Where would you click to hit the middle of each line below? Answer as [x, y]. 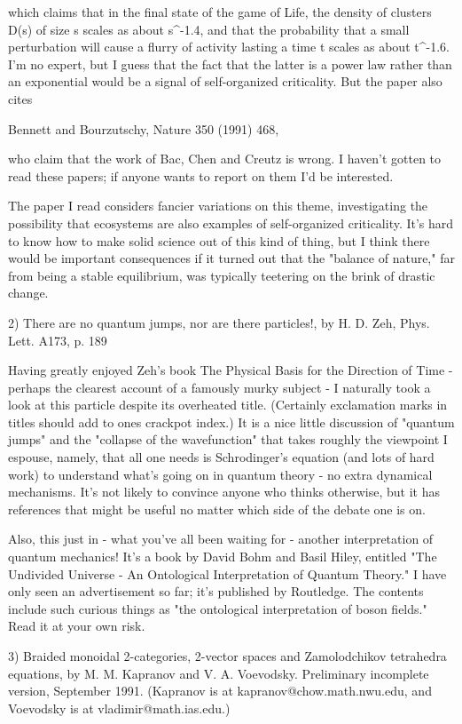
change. [28, 293]
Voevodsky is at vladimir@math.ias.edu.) [119, 708]
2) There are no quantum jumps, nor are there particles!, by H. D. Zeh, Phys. [219, 322]
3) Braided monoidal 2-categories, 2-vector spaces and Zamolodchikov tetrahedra [227, 656]
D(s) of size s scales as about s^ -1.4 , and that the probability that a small [209, 29]
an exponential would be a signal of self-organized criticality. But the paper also [225, 81]
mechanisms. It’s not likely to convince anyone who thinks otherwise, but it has [224, 492]
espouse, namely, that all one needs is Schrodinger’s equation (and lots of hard [221, 457]
